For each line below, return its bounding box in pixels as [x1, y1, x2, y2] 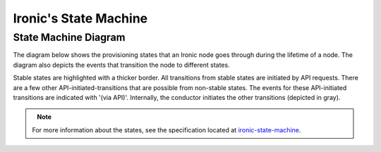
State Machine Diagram [13, 31, 126, 44]
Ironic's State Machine [13, 11, 148, 26]
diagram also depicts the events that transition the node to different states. [13, 61, 230, 69]
